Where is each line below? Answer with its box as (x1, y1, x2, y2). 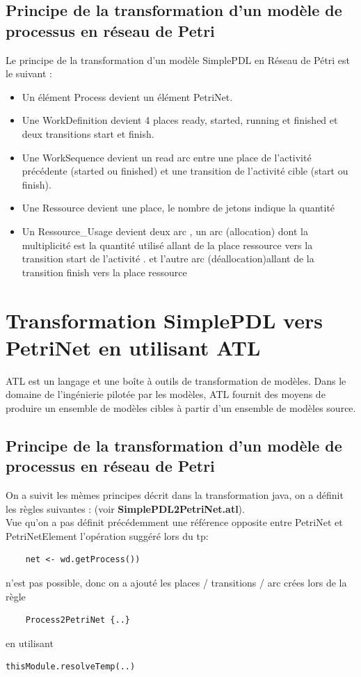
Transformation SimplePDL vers (6, 305, 323, 334)
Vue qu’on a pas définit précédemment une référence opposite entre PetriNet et (6, 515, 343, 529)
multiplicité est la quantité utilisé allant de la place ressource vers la (22, 237, 313, 252)
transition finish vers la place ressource (22, 264, 187, 279)
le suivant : (6, 66, 52, 81)
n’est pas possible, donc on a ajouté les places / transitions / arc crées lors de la (6, 575, 347, 589)
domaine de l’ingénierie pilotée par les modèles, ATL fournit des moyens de (6, 387, 326, 401)
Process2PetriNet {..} (25, 615, 130, 626)
